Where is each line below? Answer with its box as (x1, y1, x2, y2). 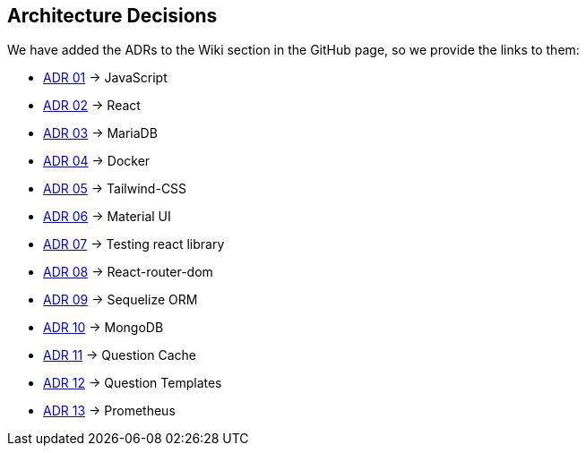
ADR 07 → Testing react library (43, 236, 225, 252)
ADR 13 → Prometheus (43, 403, 176, 419)
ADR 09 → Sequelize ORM (43, 292, 198, 308)
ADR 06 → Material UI (43, 209, 171, 225)
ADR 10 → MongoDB (43, 320, 164, 336)
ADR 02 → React (43, 98, 141, 114)
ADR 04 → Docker (43, 153, 151, 169)
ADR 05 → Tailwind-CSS (43, 181, 187, 197)
